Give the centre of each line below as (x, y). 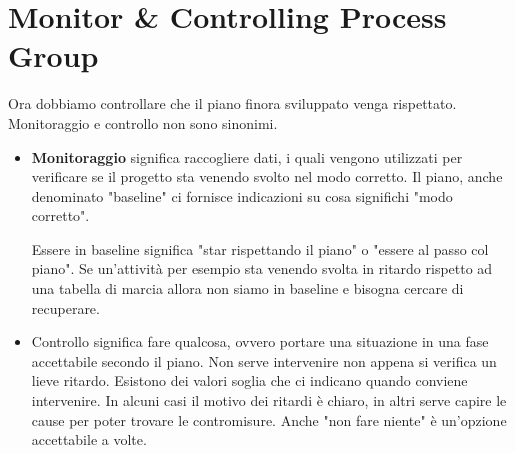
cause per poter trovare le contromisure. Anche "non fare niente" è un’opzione (269, 419)
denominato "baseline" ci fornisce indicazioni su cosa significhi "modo (242, 195)
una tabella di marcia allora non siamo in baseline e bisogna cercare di (247, 288)
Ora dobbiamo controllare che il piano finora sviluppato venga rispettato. (232, 103)
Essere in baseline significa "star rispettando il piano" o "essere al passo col (260, 248)
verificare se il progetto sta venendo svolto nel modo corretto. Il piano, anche (267, 176)
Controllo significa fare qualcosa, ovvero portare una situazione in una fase (260, 341)
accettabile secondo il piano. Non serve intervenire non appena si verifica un (264, 360)
